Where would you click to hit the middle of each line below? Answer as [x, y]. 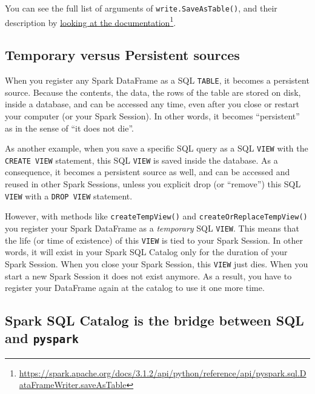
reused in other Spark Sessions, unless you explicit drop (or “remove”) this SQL [153, 184]
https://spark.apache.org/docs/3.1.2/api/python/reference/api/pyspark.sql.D [163, 372]
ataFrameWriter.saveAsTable [73, 385]
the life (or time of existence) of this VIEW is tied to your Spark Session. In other [154, 240]
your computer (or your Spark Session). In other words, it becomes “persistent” [152, 115]
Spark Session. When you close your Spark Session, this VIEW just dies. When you [157, 263]
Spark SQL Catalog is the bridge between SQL [154, 320]
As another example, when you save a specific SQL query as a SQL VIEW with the [157, 148]
